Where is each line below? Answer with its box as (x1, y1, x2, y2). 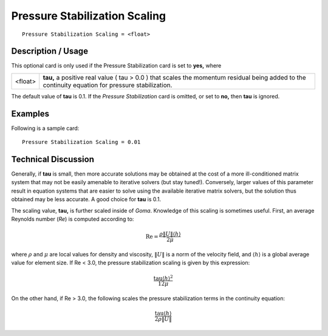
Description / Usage (11, 46, 88, 57)
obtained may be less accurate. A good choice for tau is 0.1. (11, 196, 162, 203)
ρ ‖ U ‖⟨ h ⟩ (159, 231, 182, 238)
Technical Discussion (11, 154, 94, 164)
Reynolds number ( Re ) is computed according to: (11, 216, 134, 222)
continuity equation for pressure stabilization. (43, 81, 173, 89)
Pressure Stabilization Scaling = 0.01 (22, 139, 141, 146)
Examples (11, 108, 50, 118)
